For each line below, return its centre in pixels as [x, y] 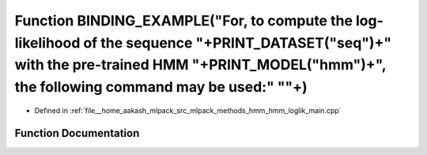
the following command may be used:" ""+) [161, 87]
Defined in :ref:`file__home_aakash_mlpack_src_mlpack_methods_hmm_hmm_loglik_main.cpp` [188, 110]
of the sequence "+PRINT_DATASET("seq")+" [238, 43]
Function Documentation [77, 133]
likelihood [47, 43]
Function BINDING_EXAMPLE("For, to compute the [184, 21]
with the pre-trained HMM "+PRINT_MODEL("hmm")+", [200, 65]
